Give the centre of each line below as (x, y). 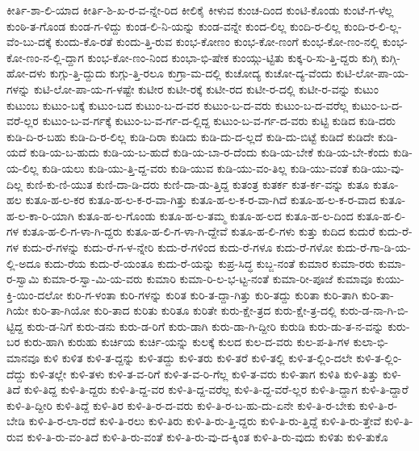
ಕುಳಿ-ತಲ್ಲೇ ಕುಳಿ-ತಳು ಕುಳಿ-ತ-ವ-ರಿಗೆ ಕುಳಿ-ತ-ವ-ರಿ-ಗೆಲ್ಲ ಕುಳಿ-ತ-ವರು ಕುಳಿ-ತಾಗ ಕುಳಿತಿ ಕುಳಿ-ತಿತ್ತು (205, 373)
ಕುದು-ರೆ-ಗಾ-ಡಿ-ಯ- (373, 246)
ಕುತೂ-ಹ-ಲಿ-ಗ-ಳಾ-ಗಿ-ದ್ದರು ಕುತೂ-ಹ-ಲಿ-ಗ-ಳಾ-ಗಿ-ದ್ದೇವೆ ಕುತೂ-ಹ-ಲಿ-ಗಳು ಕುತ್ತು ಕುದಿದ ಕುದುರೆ (199, 231)
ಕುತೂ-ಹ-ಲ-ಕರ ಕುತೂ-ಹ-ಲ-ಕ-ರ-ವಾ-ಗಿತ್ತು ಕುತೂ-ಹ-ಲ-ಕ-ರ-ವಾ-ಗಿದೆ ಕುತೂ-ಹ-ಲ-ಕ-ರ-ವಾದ (201, 200)
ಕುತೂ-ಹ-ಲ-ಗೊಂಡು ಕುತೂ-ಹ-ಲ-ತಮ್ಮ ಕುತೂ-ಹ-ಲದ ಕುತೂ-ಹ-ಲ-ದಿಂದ (216, 215)
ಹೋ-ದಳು (26, 73)
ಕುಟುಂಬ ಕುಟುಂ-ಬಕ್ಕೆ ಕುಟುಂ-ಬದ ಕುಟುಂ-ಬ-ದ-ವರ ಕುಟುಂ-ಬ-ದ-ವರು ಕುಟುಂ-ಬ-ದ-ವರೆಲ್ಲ (178, 104)
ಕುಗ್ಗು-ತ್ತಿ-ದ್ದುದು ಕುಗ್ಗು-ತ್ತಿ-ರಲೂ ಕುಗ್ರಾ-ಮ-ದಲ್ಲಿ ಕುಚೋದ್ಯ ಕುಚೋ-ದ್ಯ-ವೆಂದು (191, 73)
